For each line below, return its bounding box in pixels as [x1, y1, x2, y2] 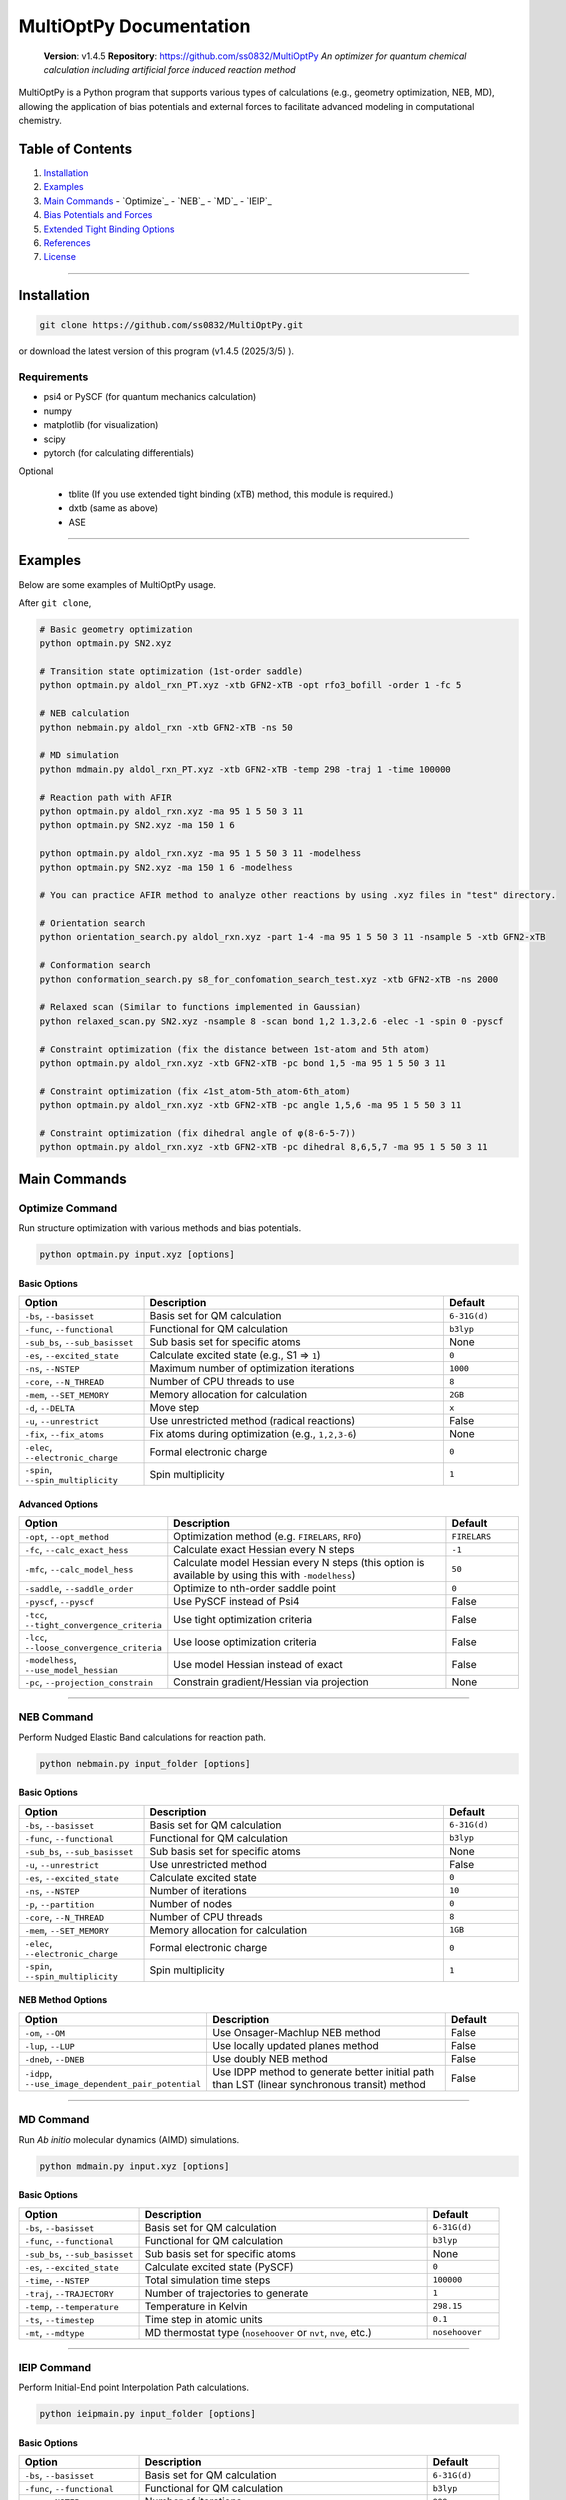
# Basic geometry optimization [39, 623, 194, 635]
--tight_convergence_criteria [24, 1620, 162, 1631]
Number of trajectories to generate [144, 2286, 309, 2300]
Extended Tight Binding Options [43, 223, 175, 235]
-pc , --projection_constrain [24, 1675, 154, 1689]
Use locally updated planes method [211, 2038, 379, 2052]
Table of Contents [18, 140, 133, 157]
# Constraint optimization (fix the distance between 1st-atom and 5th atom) [39, 1043, 430, 1055]
